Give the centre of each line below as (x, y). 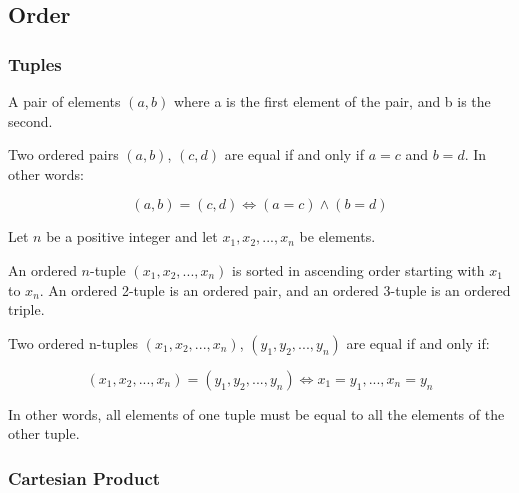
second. (30, 120)
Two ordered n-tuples (73, 342)
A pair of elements (64, 101)
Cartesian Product (84, 477)
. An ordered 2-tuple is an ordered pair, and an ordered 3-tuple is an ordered (275, 289)
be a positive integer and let (132, 236)
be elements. (337, 236)
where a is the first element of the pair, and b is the (332, 101)
